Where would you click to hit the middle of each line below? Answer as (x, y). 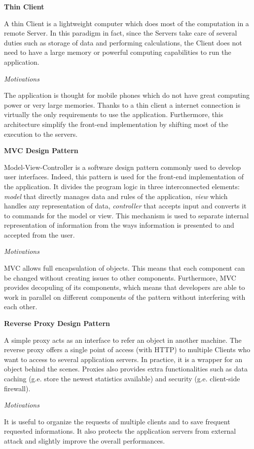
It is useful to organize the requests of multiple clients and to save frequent (117, 421)
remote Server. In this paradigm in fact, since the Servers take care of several (121, 33)
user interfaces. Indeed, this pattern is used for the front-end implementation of (124, 177)
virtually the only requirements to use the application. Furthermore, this (114, 114)
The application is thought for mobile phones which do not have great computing (127, 95)
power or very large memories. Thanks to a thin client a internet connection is (122, 104)
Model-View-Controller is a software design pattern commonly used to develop (123, 167)
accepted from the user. (39, 234)
